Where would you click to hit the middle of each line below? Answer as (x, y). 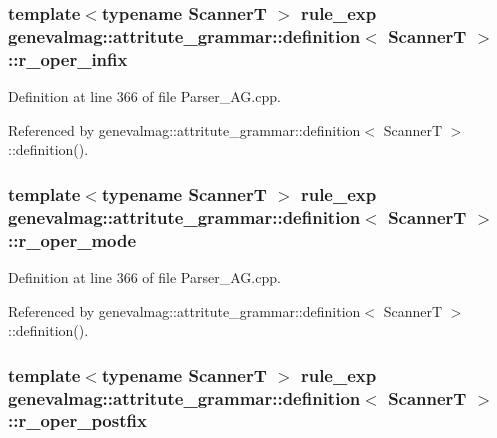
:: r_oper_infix (68, 58)
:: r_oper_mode (72, 239)
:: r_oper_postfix (77, 420)
